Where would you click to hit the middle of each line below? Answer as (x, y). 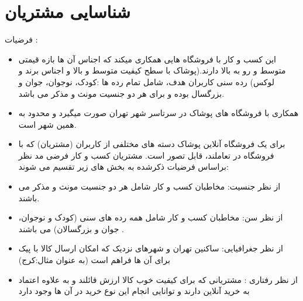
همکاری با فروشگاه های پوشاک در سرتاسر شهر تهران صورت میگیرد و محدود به (159, 113)
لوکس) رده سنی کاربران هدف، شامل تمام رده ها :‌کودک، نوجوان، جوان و (146, 81)
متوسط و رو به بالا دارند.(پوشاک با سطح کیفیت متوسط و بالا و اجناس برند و (152, 70)
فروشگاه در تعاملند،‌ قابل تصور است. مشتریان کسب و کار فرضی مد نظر (146, 155)
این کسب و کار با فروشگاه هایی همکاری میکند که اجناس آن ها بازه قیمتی (147, 59)
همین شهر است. (47, 124)
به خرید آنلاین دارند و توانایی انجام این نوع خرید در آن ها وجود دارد (134, 291)
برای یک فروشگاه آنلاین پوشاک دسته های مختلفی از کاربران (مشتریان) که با (152, 144)
